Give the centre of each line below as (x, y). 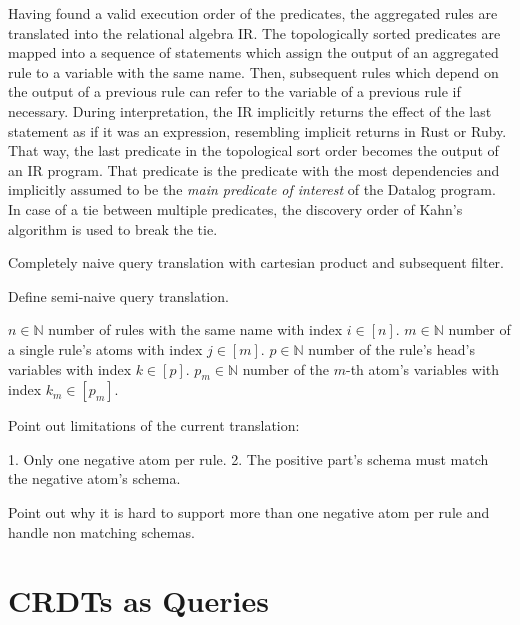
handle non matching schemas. (101, 531)
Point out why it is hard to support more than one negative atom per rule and (249, 512)
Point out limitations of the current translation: (154, 425)
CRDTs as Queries (138, 600)
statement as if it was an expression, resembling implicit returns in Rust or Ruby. (257, 130)
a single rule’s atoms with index (105, 348)
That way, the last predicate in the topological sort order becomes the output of (253, 150)
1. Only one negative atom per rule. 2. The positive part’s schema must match (248, 458)
